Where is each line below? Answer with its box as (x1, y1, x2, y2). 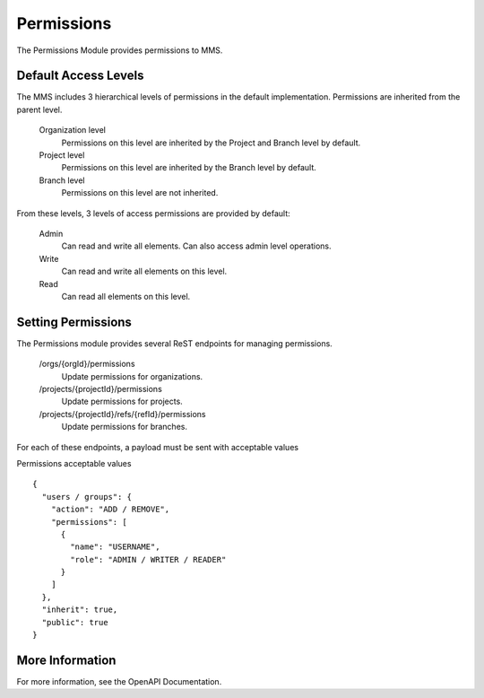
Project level (39, 150, 85, 161)
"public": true (41, 617, 108, 627)
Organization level (39, 125, 107, 135)
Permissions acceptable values (16, 458, 132, 468)
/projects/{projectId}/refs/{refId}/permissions (39, 408, 206, 419)
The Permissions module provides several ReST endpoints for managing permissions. (16, 337, 333, 349)
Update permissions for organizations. (61, 371, 203, 381)
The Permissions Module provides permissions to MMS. (16, 45, 223, 56)
